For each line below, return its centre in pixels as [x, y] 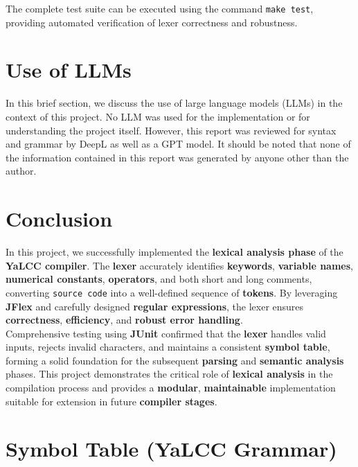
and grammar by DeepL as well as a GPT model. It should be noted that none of [178, 144]
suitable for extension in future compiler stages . [111, 401]
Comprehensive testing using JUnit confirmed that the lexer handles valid [166, 333]
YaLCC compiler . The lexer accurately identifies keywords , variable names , [179, 265]
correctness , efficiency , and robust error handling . [124, 320]
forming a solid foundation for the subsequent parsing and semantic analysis [175, 360]
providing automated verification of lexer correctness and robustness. [152, 22]
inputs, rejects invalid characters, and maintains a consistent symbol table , [168, 347]
